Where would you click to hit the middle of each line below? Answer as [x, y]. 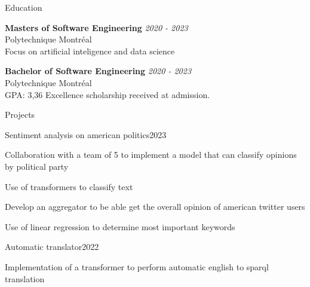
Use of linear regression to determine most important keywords [120, 226]
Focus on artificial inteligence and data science [90, 51]
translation [25, 278]
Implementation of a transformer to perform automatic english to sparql [137, 266]
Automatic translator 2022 [52, 247]
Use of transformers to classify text [69, 186]
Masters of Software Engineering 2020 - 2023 [96, 27]
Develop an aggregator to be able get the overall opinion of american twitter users [155, 207]
